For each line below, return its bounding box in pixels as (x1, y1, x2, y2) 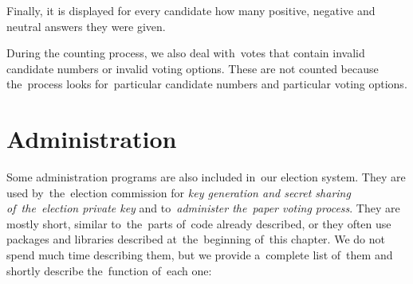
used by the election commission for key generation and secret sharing (6, 184, 351, 200)
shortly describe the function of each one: (6, 262, 212, 278)
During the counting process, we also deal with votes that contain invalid (6, 45, 365, 61)
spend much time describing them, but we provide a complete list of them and (6, 247, 393, 263)
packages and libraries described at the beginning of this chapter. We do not (6, 231, 385, 247)
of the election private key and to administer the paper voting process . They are (6, 200, 400, 216)
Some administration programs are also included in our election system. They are (6, 169, 406, 185)
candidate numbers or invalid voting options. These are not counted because (6, 60, 379, 76)
